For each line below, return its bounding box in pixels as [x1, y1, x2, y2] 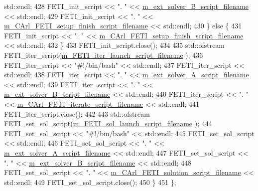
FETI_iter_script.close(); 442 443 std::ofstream [4, 108, 150, 119]
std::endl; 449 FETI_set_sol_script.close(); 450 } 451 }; [4, 177, 176, 187]
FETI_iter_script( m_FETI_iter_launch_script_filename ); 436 [4, 49, 203, 60]
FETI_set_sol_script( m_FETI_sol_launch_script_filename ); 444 [4, 118, 212, 129]
